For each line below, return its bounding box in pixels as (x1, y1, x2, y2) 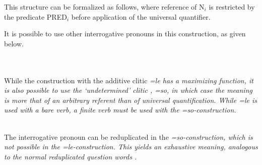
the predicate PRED (4, 11, 67, 22)
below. (4, 38, 24, 48)
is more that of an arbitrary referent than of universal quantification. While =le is (4, 94, 257, 105)
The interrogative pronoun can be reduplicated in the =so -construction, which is (4, 131, 253, 142)
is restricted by (209, 2, 255, 12)
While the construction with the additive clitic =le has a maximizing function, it (4, 75, 253, 85)
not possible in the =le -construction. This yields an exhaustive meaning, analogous (4, 141, 258, 152)
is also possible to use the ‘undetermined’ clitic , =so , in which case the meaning (4, 85, 252, 95)
